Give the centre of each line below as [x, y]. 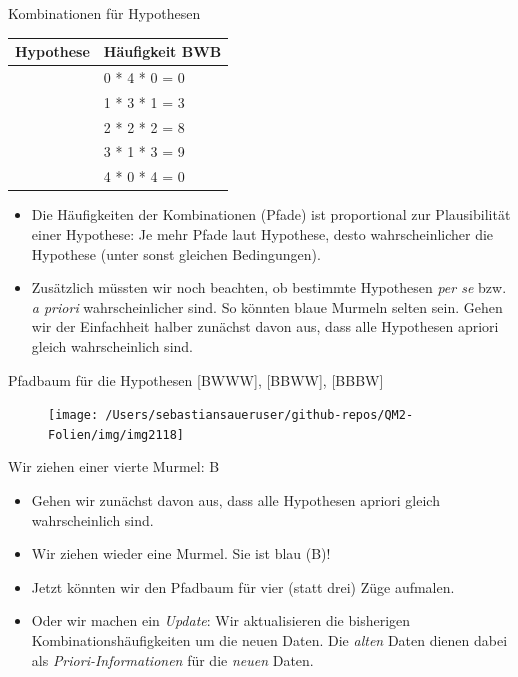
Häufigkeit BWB [162, 51]
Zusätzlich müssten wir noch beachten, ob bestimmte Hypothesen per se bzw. [269, 287]
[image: [73, 415]
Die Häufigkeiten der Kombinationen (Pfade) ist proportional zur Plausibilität [271, 214]
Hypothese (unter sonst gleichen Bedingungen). [176, 253]
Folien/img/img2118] [116, 434]
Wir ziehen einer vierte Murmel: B [114, 466]
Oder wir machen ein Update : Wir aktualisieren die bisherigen [221, 620]
